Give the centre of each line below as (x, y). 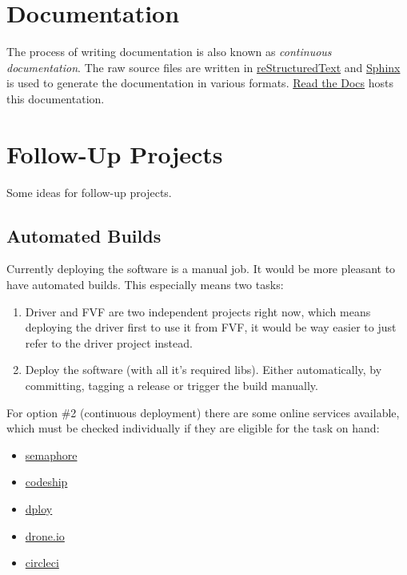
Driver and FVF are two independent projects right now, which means (198, 311)
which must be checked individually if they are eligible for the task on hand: (193, 428)
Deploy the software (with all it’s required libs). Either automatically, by (203, 370)
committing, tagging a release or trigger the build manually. (172, 385)
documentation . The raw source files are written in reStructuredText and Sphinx (203, 67)
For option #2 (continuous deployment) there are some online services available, (203, 412)
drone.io (45, 535)
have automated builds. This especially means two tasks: (145, 285)
